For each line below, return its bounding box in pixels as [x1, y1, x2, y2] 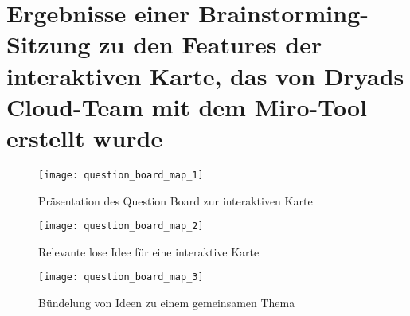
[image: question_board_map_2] [38, 220, 204, 232]
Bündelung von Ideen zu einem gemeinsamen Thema [38, 295, 295, 311]
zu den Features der [99, 28, 322, 60]
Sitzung [6, 28, 91, 60]
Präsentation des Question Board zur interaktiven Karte [38, 192, 313, 209]
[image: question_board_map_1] [38, 169, 204, 181]
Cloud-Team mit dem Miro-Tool [6, 90, 368, 123]
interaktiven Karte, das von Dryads [6, 59, 404, 92]
